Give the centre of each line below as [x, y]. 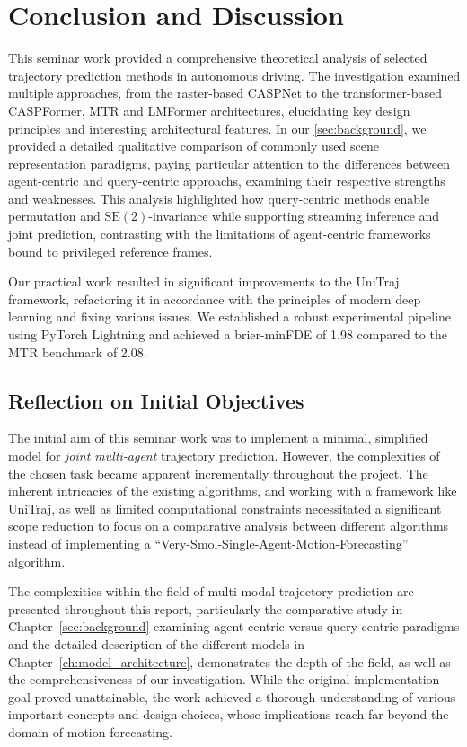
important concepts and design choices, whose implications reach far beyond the [229, 714]
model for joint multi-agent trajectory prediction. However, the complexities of [224, 456]
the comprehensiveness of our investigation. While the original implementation [224, 679]
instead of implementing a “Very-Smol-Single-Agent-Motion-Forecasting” [208, 543]
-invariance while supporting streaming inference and [294, 216]
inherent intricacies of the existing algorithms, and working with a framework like [233, 491]
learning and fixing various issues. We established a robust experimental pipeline [230, 316]
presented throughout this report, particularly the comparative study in [206, 608]
